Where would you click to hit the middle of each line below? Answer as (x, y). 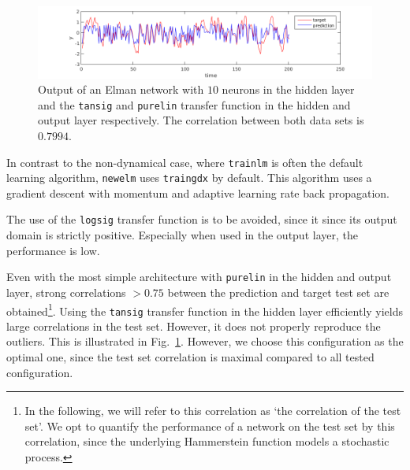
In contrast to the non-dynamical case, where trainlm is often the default (185, 162)
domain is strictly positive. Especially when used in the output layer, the (182, 235)
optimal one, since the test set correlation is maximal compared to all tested (190, 357)
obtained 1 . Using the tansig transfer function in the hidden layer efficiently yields (205, 309)
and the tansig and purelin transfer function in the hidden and (194, 104)
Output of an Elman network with (121, 89)
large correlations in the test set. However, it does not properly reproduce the (194, 326)
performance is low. (53, 250)
